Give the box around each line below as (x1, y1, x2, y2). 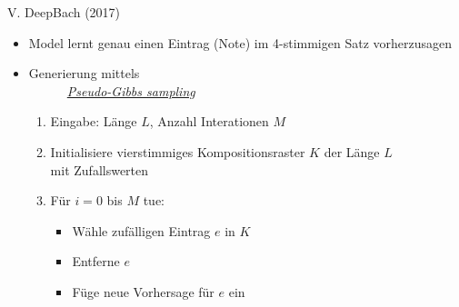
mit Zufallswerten (50, 160, 149, 179)
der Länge (324, 142, 380, 161)
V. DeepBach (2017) (7, 3, 121, 21)
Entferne (72, 252, 120, 271)
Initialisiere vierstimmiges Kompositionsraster (50, 142, 305, 161)
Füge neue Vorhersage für (72, 282, 215, 301)
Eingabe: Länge (50, 112, 137, 131)
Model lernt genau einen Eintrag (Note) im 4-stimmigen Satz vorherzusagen (28, 33, 453, 52)
